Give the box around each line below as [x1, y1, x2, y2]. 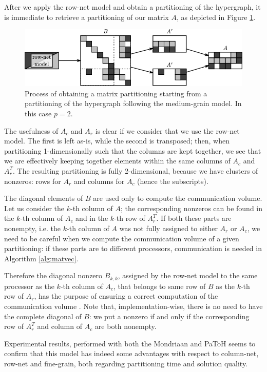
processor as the [4, 280, 54, 291]
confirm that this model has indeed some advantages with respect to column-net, [4, 348, 259, 359]
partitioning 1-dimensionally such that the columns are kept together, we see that [4, 145, 261, 156]
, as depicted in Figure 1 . [176, 11, 256, 22]
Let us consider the [4, 202, 65, 213]
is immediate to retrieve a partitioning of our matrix [4, 11, 169, 22]
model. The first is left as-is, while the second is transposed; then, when [4, 135, 230, 146]
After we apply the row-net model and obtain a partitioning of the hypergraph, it [4, 2, 261, 12]
